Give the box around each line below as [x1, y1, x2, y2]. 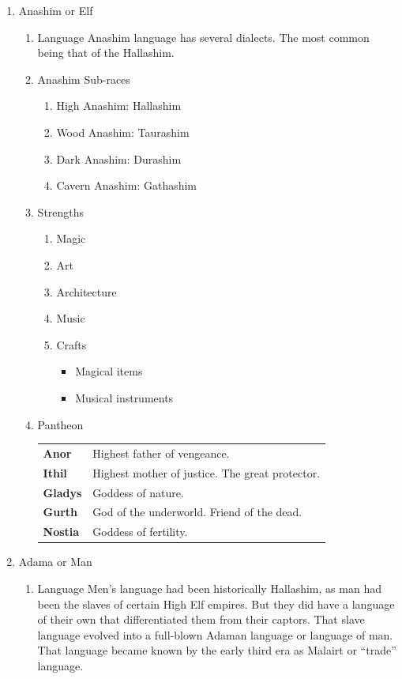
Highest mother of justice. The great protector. [92, 464, 321, 481]
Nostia [43, 523, 80, 540]
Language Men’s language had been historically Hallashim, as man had [37, 579, 381, 596]
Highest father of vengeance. [92, 444, 230, 461]
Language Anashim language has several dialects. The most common [37, 28, 370, 45]
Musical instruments [75, 389, 174, 406]
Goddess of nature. [92, 484, 184, 500]
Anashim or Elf [18, 2, 93, 18]
